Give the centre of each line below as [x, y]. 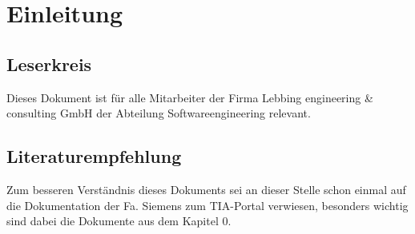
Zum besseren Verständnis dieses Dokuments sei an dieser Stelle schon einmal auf [206, 189]
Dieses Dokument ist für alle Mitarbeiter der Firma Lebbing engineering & [190, 97]
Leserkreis [49, 63]
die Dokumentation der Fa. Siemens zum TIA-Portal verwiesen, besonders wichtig [207, 205]
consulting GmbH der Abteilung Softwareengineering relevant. [159, 113]
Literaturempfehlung [94, 156]
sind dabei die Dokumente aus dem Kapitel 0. [119, 221]
